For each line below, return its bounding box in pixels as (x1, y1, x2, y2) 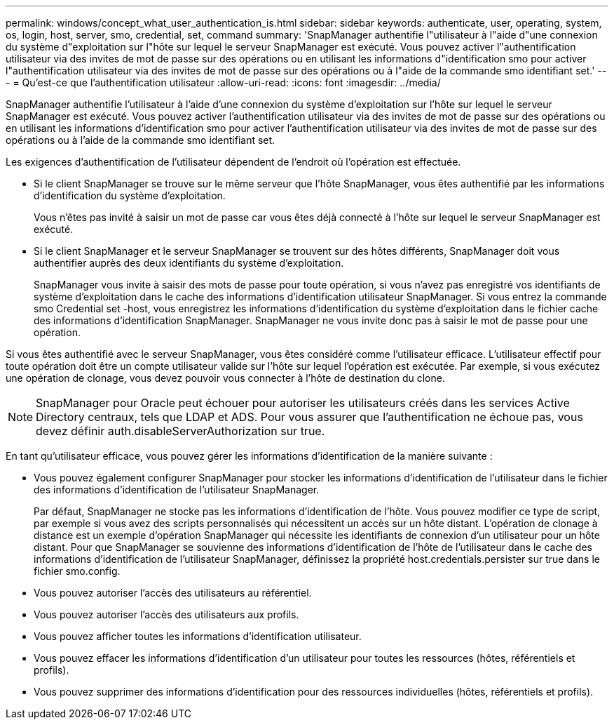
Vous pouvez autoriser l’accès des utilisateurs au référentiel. (34, 587, 312, 599)
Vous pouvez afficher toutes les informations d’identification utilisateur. (34, 630, 362, 642)
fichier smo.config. (34, 565, 121, 577)
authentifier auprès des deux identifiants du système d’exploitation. (34, 257, 344, 269)
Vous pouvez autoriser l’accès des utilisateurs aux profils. (34, 608, 299, 620)
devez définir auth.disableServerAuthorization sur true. (36, 424, 325, 438)
